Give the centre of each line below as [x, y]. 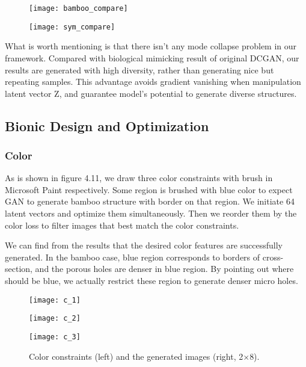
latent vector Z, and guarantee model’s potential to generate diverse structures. [151, 93]
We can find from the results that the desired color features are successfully [144, 245]
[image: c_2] [55, 319]
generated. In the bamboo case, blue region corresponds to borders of [133, 257]
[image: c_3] [55, 337]
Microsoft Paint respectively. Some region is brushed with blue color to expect [149, 189]
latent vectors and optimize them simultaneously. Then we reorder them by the [151, 213]
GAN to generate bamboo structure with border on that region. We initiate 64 [150, 201]
